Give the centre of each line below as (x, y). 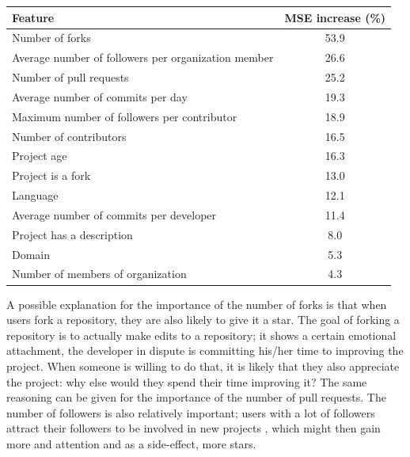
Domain (31, 254)
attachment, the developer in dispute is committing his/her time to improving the (205, 350)
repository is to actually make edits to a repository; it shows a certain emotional (201, 335)
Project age (40, 156)
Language (35, 195)
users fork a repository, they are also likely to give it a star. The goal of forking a (203, 320)
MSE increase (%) (335, 17)
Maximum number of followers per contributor (125, 116)
